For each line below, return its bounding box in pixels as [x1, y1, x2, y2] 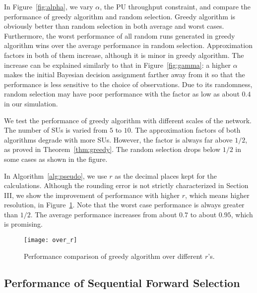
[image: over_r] [24, 237, 77, 244]
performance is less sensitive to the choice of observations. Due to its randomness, [4, 79, 253, 89]
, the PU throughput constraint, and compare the [100, 1, 251, 11]
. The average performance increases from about [30, 209, 177, 219]
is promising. [4, 219, 43, 229]
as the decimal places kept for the [115, 170, 217, 181]
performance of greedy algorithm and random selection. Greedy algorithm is [4, 11, 236, 21]
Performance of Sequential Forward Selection [4, 275, 240, 290]
